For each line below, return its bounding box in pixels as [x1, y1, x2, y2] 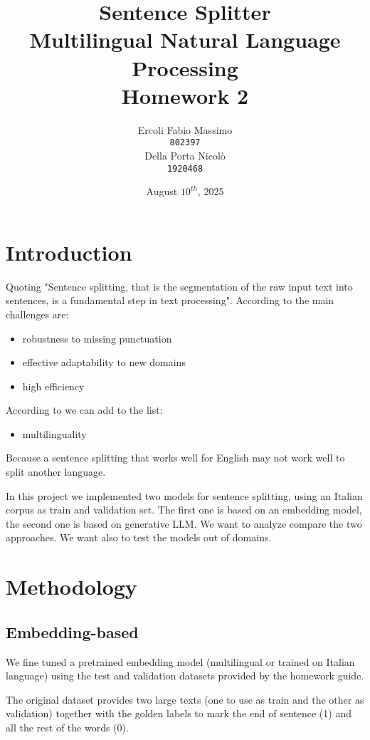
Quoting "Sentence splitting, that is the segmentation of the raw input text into [6, 278, 353, 293]
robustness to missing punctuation [22, 330, 172, 345]
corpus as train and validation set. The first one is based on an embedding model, [6, 502, 362, 517]
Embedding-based [6, 620, 139, 642]
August [146, 184, 178, 199]
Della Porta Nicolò [144, 147, 226, 162]
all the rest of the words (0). [6, 719, 129, 734]
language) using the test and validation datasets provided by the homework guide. [6, 668, 364, 683]
